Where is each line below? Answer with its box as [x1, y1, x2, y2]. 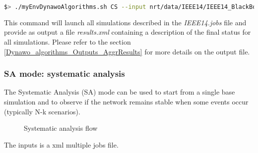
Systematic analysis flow [24, 123, 98, 133]
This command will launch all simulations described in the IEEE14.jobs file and [4, 17, 247, 27]
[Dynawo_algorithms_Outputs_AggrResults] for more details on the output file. [4, 46, 250, 56]
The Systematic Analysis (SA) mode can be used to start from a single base [4, 87, 235, 97]
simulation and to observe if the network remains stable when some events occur [4, 97, 249, 107]
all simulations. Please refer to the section [4, 37, 131, 47]
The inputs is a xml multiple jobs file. [4, 139, 119, 150]
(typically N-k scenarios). [4, 106, 80, 116]
